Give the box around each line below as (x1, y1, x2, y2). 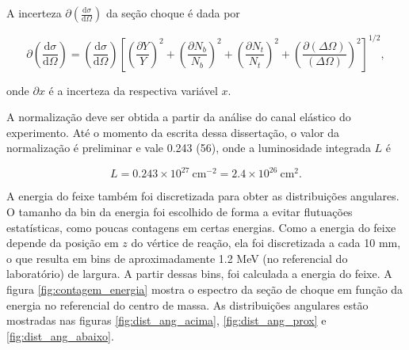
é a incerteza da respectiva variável (48, 82, 218, 98)
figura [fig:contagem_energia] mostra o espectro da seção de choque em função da (6, 280, 403, 297)
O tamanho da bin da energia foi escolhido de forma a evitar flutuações (6, 203, 353, 219)
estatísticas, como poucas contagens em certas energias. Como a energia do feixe (6, 219, 396, 235)
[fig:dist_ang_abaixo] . (6, 327, 114, 344)
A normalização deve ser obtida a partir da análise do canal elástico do (6, 108, 351, 125)
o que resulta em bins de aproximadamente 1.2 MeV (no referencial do (6, 249, 348, 266)
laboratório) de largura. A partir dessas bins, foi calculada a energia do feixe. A (6, 265, 392, 282)
